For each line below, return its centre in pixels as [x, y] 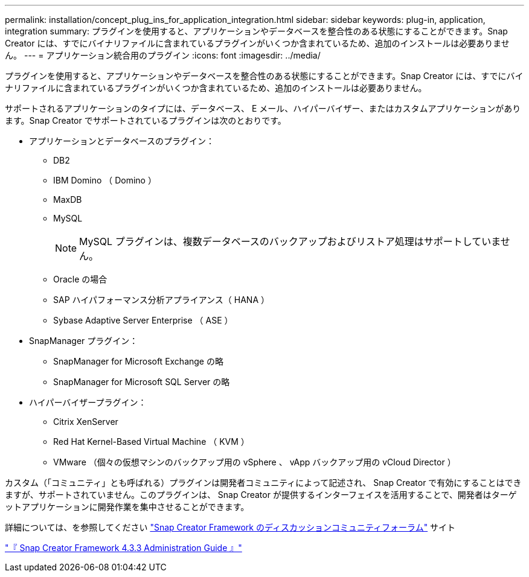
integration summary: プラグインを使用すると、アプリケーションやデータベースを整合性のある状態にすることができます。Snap [256, 31]
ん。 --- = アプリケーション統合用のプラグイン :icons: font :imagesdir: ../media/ [163, 55]
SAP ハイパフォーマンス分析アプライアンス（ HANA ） [161, 300]
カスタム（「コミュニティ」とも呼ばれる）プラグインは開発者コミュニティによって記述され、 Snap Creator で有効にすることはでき [263, 483]
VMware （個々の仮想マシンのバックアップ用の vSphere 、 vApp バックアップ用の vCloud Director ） [255, 462]
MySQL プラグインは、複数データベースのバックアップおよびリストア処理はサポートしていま [290, 241]
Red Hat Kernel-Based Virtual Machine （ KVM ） [151, 442]
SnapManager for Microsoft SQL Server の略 [142, 382]
